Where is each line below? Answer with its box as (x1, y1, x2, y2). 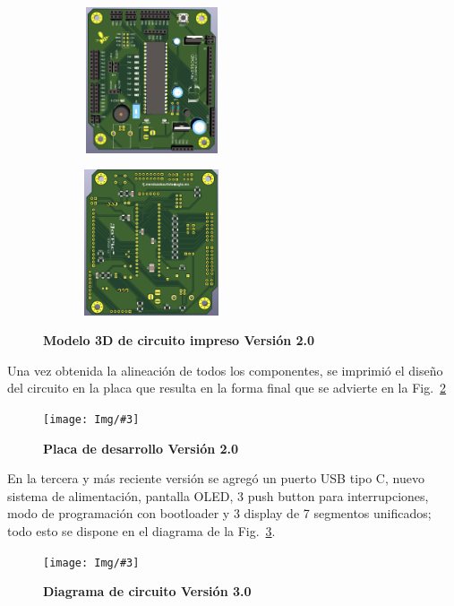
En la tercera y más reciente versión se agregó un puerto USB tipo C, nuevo (7, 469, 424, 488)
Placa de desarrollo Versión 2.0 (43, 438, 239, 457)
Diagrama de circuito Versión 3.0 (43, 582, 252, 601)
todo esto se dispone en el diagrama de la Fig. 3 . (7, 522, 276, 541)
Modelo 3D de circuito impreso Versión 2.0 (43, 331, 315, 350)
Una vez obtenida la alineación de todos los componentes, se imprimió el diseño (7, 360, 443, 379)
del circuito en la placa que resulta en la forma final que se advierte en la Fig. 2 (7, 378, 447, 397)
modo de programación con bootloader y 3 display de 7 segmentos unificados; (7, 504, 432, 523)
